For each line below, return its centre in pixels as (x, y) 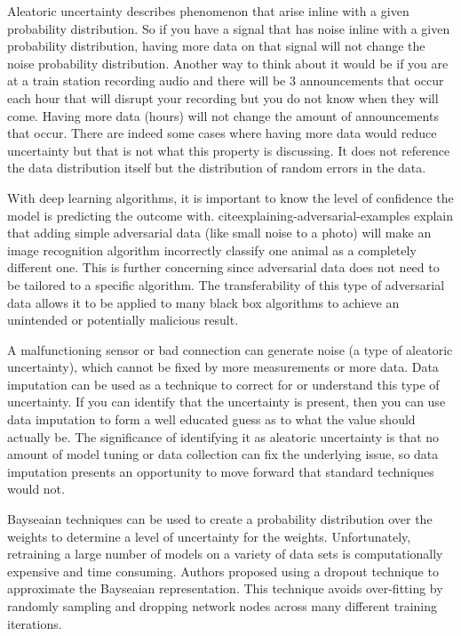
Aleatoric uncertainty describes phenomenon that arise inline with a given (208, 11)
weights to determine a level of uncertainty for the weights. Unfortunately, (209, 536)
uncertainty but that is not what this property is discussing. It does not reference (229, 150)
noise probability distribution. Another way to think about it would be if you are (228, 63)
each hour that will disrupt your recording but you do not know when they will (223, 97)
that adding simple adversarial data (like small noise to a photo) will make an (219, 233)
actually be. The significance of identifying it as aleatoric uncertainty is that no (223, 436)
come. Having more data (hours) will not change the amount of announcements (223, 115)
